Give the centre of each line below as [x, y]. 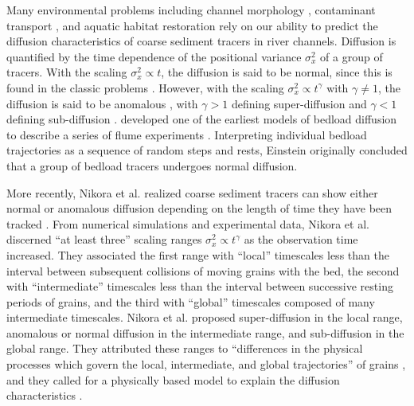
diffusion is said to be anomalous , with [102, 103]
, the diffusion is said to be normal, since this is [277, 72]
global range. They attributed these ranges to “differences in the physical [185, 348]
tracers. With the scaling [67, 72]
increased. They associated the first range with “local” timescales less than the [198, 254]
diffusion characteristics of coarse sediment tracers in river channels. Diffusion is [201, 41]
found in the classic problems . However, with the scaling [145, 87]
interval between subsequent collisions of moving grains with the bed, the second [203, 270]
